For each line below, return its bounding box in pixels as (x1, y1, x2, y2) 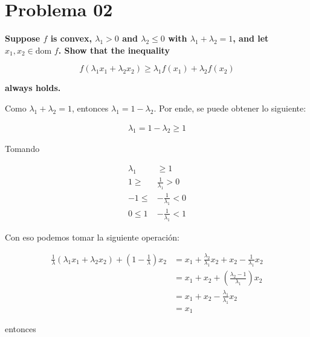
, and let (233, 32, 269, 45)
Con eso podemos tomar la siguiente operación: (5, 230, 179, 243)
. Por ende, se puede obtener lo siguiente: (153, 101, 306, 114)
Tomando (5, 142, 40, 155)
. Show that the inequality (58, 43, 170, 56)
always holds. (5, 81, 61, 94)
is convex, (50, 32, 92, 45)
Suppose (5, 32, 40, 45)
